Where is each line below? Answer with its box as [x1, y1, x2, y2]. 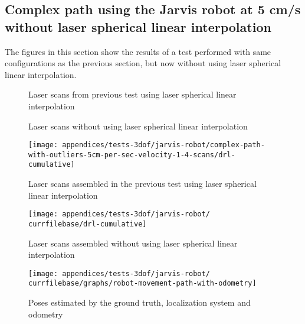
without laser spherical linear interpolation [5, 17, 271, 35]
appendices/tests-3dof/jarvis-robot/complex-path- [62, 141, 265, 150]
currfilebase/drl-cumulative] [28, 219, 147, 228]
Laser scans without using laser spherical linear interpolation [28, 119, 248, 132]
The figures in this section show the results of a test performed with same [5, 45, 271, 57]
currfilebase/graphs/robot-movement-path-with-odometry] [28, 279, 257, 288]
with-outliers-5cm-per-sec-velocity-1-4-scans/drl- [28, 150, 235, 159]
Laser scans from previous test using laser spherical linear [28, 88, 237, 101]
